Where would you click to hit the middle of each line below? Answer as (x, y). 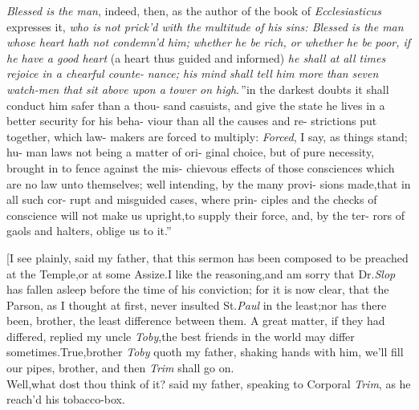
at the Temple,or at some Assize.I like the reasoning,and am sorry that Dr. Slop (201, 273)
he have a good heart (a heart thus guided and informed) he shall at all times (196, 57)
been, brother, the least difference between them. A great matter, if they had (196, 321)
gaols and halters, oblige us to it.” (89, 231)
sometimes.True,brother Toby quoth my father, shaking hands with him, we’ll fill (205, 352)
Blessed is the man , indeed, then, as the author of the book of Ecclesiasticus (194, 10)
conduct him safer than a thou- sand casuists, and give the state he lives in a (196, 105)
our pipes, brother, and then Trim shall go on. (120, 368)
